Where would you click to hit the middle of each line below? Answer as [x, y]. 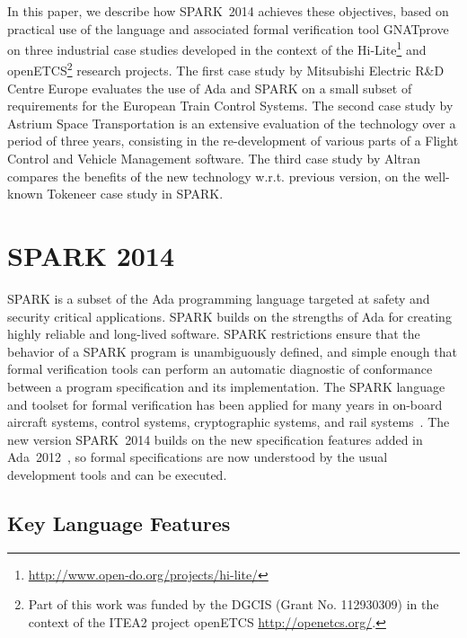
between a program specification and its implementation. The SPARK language [226, 386]
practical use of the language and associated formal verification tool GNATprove [228, 28]
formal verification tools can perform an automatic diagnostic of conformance [220, 369]
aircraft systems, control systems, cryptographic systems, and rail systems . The [229, 422]
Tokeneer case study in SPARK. [135, 194]
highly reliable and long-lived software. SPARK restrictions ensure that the [214, 334]
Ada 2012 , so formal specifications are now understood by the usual [198, 457]
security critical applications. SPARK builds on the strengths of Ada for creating [229, 316]
